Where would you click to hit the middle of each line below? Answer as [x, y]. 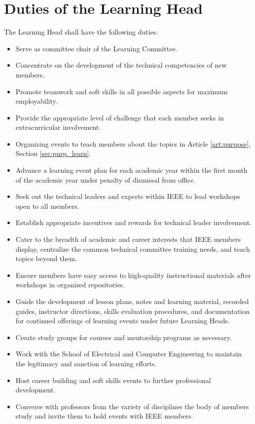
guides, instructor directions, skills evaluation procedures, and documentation [132, 311]
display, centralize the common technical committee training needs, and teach [133, 249]
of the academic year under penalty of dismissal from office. [106, 179]
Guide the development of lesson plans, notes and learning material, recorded [132, 301]
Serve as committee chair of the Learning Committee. [96, 48]
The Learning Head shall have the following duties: [81, 32]
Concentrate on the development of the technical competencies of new [121, 65]
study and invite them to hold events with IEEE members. [104, 416]
